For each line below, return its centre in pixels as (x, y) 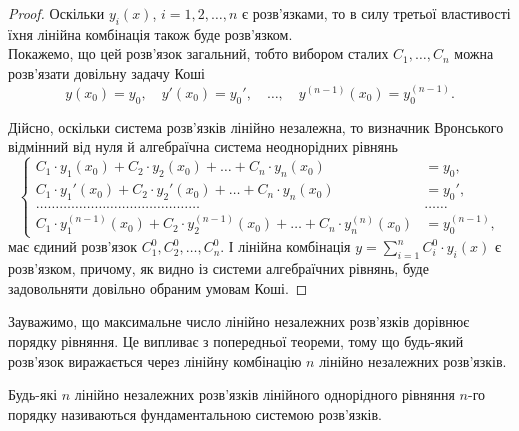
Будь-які (33, 394)
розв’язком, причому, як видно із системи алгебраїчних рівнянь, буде (218, 268)
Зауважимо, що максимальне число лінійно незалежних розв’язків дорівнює (239, 321)
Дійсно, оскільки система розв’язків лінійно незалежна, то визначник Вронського (256, 126)
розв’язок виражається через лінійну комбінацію (155, 360)
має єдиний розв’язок (73, 246)
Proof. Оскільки (56, 13)
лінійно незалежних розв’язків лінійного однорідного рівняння (264, 394)
